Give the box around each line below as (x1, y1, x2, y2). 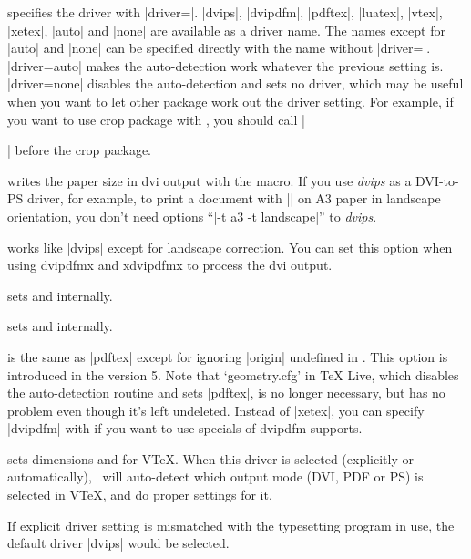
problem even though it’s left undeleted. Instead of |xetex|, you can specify (7, 400, 425, 419)
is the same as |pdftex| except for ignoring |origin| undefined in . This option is (7, 347, 448, 366)
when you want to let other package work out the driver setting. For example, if (7, 91, 454, 110)
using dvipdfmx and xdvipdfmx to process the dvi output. (7, 255, 333, 274)
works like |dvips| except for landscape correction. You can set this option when (7, 237, 453, 256)
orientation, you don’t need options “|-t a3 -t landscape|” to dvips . (7, 206, 377, 225)
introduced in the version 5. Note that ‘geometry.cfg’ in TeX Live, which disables (7, 365, 459, 384)
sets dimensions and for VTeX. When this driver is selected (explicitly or (7, 449, 414, 468)
